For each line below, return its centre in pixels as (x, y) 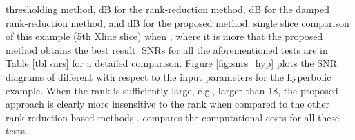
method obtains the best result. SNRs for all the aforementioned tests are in (167, 49)
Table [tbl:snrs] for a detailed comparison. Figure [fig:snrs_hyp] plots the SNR (171, 63)
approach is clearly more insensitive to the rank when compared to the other (168, 104)
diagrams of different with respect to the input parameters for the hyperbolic (169, 76)
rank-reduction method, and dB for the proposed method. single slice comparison (177, 22)
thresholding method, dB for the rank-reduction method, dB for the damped (167, 9)
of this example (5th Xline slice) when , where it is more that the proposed (164, 36)
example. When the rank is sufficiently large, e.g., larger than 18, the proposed (172, 90)
